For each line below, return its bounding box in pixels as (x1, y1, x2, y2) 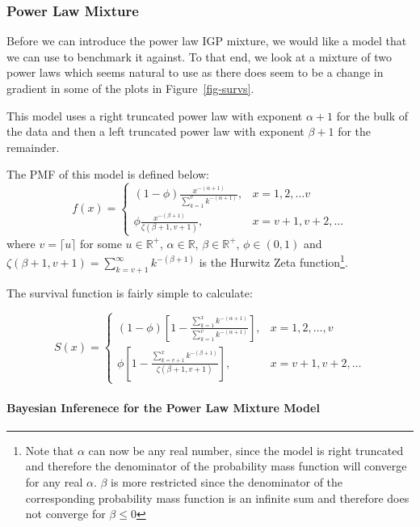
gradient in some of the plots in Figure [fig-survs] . (6, 80, 254, 96)
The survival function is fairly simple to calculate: (6, 284, 253, 301)
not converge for (25, 505, 106, 522)
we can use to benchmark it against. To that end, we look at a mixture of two (6, 48, 392, 65)
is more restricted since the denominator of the (111, 473, 343, 490)
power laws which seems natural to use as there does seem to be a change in (6, 64, 384, 81)
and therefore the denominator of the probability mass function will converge (25, 457, 407, 474)
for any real (25, 473, 83, 490)
